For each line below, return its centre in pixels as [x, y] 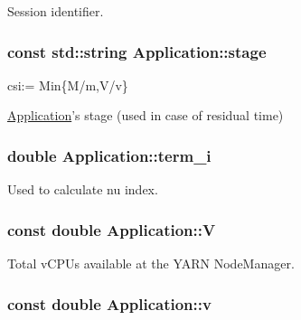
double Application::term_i [109, 155]
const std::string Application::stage [137, 51]
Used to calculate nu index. [83, 189]
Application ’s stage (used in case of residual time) [146, 115]
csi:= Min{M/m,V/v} [68, 85]
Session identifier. [56, 11]
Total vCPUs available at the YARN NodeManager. [151, 264]
